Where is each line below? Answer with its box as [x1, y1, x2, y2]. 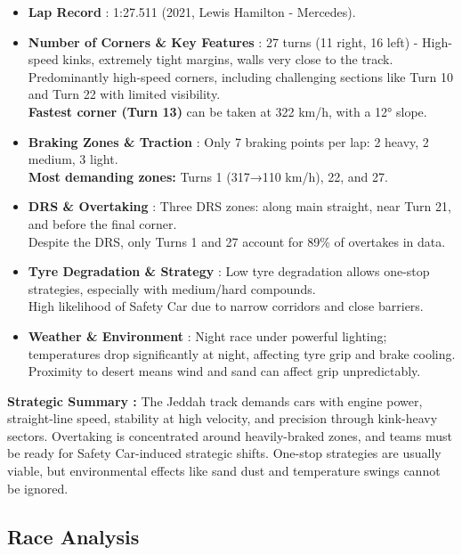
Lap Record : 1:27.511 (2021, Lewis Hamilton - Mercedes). [28, 3, 356, 20]
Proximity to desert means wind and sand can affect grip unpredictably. [28, 362, 421, 380]
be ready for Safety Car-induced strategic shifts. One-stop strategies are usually [7, 444, 442, 462]
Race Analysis [7, 522, 140, 550]
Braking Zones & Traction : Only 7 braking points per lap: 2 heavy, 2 [28, 132, 429, 151]
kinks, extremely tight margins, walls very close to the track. [62, 50, 393, 69]
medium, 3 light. [28, 150, 118, 168]
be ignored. [7, 478, 69, 497]
